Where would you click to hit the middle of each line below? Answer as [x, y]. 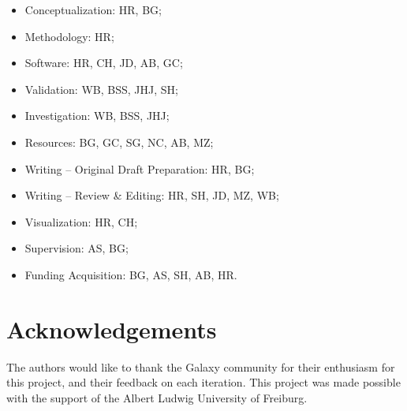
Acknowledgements [112, 329]
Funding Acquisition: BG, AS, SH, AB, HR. [131, 274]
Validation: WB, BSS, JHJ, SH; [101, 89]
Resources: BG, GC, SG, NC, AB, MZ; [119, 142]
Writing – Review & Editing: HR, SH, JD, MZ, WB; [152, 195]
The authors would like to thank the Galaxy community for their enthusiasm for [201, 366]
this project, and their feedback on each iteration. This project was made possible [203, 382]
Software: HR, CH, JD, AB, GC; [104, 63]
